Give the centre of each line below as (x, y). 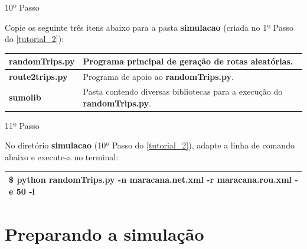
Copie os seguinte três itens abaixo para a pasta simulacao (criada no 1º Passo (149, 27)
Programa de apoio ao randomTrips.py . (158, 77)
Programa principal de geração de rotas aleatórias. (188, 61)
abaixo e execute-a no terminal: (62, 156)
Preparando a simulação (104, 233)
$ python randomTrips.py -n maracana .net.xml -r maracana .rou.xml (151, 179)
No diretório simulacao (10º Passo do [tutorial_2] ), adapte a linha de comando (150, 145)
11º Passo (22, 125)
